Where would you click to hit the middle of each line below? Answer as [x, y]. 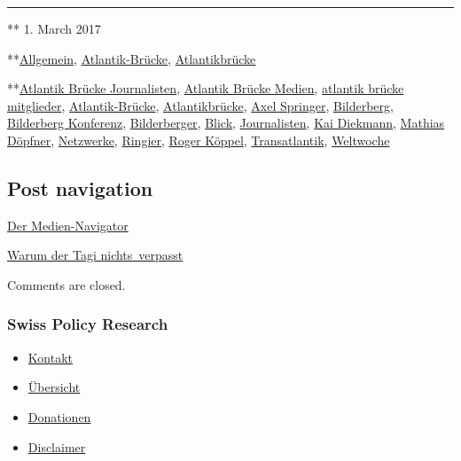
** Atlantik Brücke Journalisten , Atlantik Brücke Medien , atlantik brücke [206, 88]
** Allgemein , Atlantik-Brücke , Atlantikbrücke [132, 58]
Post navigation [80, 188]
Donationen [59, 416]
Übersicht [54, 387]
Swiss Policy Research [88, 324]
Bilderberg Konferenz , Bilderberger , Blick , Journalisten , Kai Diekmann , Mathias [226, 123]
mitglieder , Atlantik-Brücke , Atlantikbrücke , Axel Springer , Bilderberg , [200, 105]
